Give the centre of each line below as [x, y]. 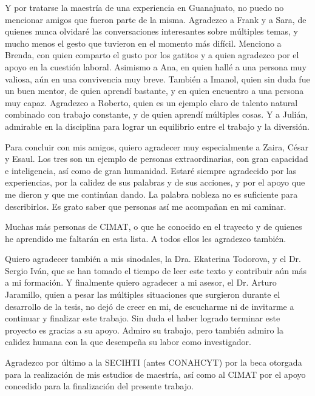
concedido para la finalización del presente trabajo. [99, 386]
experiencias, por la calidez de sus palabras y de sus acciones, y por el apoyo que [155, 182]
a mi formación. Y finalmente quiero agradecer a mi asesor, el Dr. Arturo [141, 282]
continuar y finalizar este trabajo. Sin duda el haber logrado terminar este [143, 318]
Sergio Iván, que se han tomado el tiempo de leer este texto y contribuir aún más [156, 270]
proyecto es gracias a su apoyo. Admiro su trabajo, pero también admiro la [144, 330]
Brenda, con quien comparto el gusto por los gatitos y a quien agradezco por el [152, 55]
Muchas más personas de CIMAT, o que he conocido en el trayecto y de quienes [154, 227]
